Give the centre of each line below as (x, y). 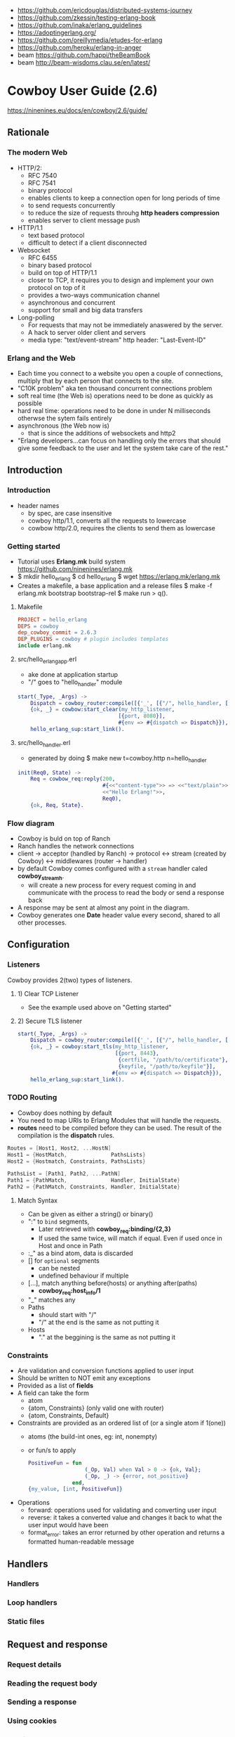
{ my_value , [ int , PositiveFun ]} (75, 1489)
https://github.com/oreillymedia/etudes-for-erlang (90, 40)
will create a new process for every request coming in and (112, 885)
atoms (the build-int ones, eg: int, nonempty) (93, 1436)
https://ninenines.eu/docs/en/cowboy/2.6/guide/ (78, 110)
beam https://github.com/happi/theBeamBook (84, 55)
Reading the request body (52, 1683)
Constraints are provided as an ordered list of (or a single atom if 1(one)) (122, 1423)
